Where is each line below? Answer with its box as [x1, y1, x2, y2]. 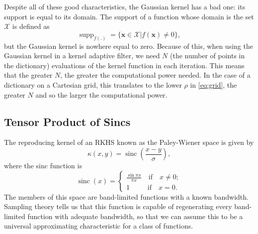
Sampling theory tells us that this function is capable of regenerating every [4, 201, 232, 212]
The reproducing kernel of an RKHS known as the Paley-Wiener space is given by [4, 137, 254, 147]
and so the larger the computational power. [35, 89, 168, 100]
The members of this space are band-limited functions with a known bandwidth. [4, 191, 249, 202]
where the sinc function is [4, 160, 82, 170]
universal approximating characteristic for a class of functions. [4, 221, 193, 231]
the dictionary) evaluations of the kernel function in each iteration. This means [4, 60, 245, 70]
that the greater [4, 70, 53, 80]
